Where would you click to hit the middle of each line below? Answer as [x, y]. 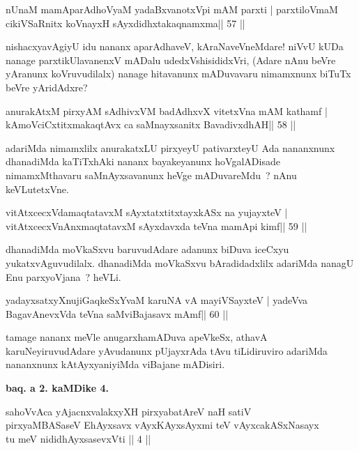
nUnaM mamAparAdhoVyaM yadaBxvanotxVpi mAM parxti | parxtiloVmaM [172, 9]
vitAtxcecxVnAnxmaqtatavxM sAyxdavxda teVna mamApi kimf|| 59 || [156, 225]
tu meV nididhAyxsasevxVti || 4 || [78, 438]
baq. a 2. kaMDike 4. [57, 388]
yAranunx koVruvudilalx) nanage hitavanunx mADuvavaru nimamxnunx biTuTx [178, 74]
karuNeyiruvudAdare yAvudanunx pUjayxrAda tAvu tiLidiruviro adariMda [167, 350]
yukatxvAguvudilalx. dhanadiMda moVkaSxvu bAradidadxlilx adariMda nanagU [180, 262]
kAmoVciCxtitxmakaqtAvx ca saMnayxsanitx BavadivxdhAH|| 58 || [151, 124]
